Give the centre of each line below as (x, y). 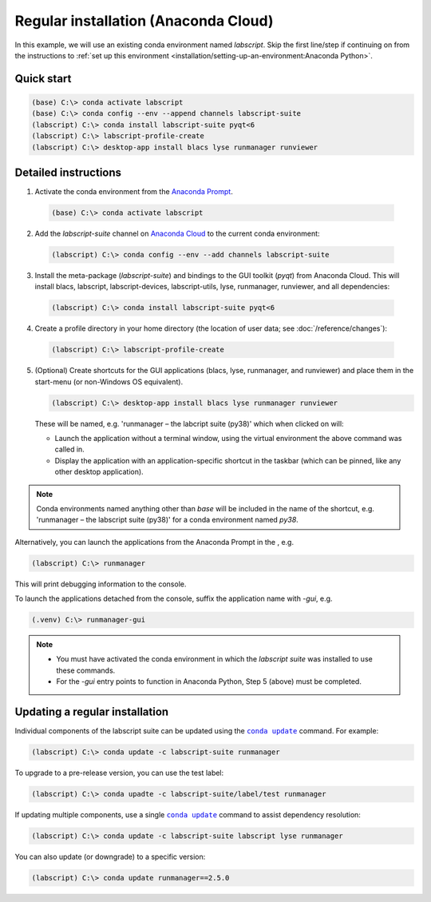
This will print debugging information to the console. (101, 584)
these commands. (86, 670)
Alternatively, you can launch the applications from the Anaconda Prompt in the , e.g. (154, 542)
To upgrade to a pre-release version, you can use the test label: (119, 773)
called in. (70, 449)
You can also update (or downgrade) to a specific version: (110, 857)
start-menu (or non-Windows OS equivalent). (109, 381)
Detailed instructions (68, 172)
